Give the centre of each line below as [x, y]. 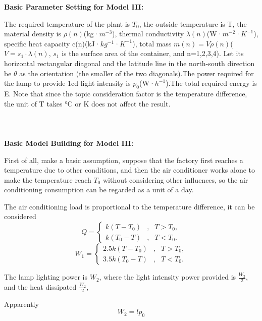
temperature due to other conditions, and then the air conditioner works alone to [130, 170]
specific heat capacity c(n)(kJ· [52, 43]
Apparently [21, 304]
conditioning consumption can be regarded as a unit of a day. [99, 190]
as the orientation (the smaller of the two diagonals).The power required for [137, 73]
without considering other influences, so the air [175, 179]
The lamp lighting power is [46, 277]
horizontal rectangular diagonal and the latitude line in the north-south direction [129, 63]
